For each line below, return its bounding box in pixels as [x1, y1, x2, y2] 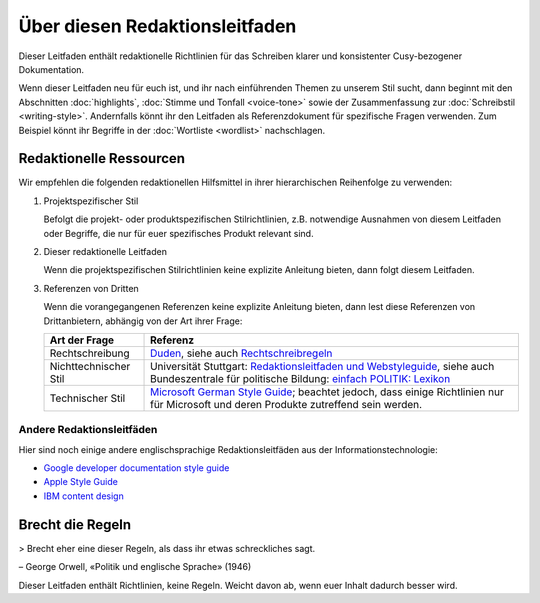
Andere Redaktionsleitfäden [18, 423, 158, 437]
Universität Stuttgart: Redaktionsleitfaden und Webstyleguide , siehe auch [150, 359, 495, 373]
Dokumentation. [18, 63, 85, 75]
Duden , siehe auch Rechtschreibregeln [150, 346, 333, 360]
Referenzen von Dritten [43, 282, 139, 294]
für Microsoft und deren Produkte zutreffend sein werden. [150, 397, 423, 411]
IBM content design [43, 490, 124, 502]
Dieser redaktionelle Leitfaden [43, 245, 167, 257]
